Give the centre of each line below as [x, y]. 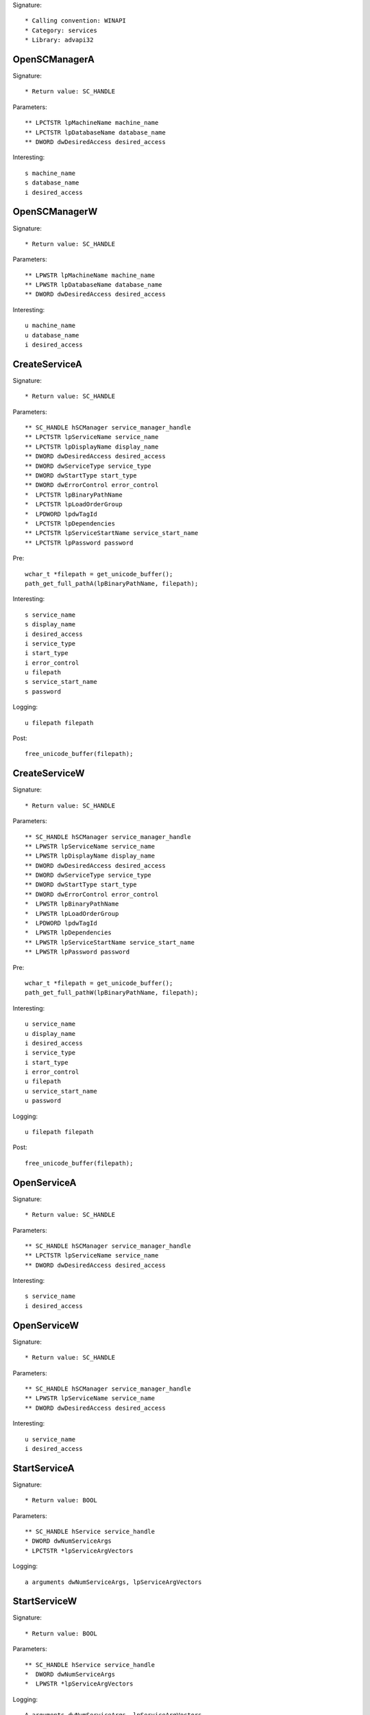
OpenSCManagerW [55, 212]
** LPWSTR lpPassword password [77, 952]
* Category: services [61, 30]
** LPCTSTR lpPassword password [79, 543]
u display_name [50, 1033]
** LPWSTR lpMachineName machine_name [90, 275]
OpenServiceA [45, 1182]
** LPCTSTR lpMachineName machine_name [92, 123]
